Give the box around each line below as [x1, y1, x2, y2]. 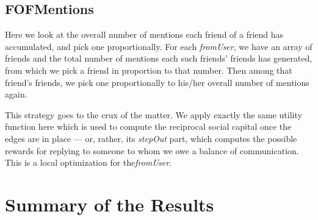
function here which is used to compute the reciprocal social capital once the [5, 120, 292, 133]
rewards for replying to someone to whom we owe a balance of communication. [5, 144, 299, 157]
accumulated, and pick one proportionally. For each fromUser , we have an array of [5, 40, 313, 52]
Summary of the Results [5, 191, 214, 216]
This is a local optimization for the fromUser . [5, 156, 172, 169]
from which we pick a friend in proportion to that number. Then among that [5, 63, 292, 76]
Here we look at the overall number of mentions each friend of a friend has [5, 28, 284, 41]
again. [5, 88, 27, 101]
